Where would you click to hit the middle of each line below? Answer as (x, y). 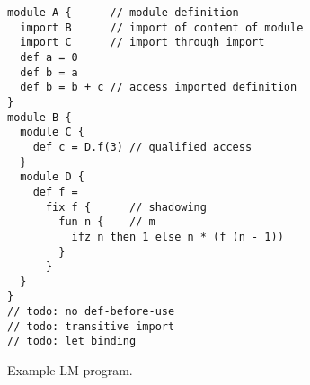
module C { (52, 132)
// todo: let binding (72, 341)
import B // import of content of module (162, 27)
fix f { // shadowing (126, 207)
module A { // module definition (123, 13)
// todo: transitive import (91, 326)
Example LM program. (70, 370)
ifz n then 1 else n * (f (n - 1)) (177, 236)
